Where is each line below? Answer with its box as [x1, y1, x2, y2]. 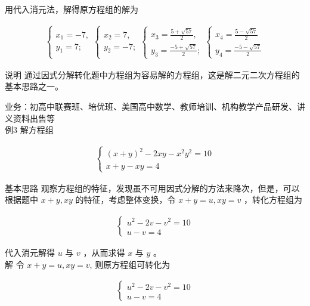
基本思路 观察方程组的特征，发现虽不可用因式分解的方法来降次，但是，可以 [5, 181, 300, 194]
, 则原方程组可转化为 [89, 258, 170, 270]
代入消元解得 [5, 246, 55, 258]
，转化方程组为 [244, 193, 303, 206]
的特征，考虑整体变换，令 [75, 193, 176, 206]
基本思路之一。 [5, 80, 63, 92]
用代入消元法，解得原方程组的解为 [5, 3, 138, 15]
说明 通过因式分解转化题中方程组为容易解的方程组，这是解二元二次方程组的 [5, 68, 300, 81]
